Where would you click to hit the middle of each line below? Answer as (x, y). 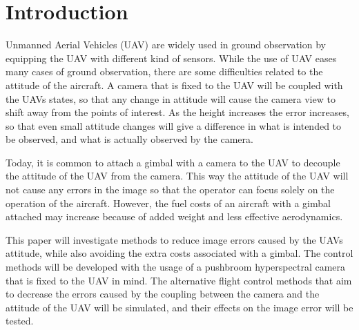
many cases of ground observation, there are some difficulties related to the (164, 71)
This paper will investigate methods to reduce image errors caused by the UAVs (174, 239)
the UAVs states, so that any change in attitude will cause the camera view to (171, 98)
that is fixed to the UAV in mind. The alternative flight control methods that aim (179, 280)
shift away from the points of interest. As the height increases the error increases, (177, 112)
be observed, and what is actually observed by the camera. (129, 139)
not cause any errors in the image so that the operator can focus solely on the (170, 190)
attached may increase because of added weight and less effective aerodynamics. (174, 216)
